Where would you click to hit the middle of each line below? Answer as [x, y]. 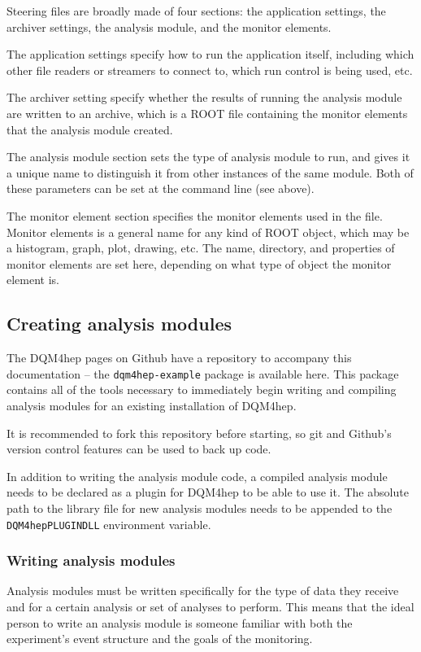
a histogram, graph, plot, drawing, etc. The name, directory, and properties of [201, 248]
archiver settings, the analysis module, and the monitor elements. [169, 26]
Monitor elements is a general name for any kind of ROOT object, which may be [208, 232]
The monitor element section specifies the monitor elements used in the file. [195, 215]
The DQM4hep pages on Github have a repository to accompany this [179, 358]
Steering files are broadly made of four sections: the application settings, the [196, 11]
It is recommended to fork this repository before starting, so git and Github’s [199, 433]
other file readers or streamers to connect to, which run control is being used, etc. [210, 70]
